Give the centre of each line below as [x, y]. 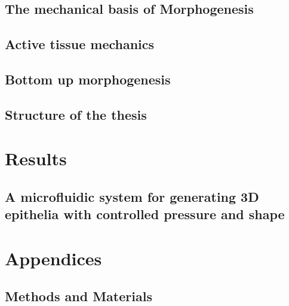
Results [36, 158]
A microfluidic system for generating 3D [132, 196]
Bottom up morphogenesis [88, 79]
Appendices [53, 258]
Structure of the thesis [76, 114]
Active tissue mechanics [80, 44]
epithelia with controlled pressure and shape [145, 214]
